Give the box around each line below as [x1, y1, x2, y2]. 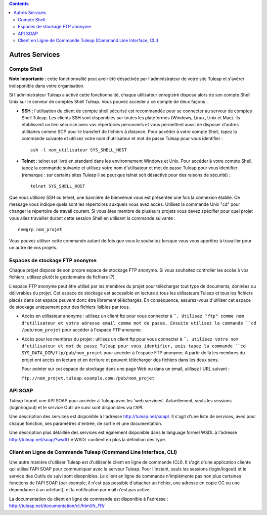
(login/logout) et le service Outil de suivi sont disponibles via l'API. [9, 405, 144, 411]
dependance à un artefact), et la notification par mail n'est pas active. [9, 487, 151, 493]
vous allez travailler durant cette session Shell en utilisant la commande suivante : [9, 215, 176, 221]
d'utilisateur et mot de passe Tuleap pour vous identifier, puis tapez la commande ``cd [21, 343, 246, 349]
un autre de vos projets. [9, 244, 58, 250]
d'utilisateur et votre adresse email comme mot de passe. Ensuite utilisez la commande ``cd [21, 320, 257, 326]
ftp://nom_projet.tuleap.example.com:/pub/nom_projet [21, 375, 155, 381]
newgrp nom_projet [18, 227, 63, 233]
